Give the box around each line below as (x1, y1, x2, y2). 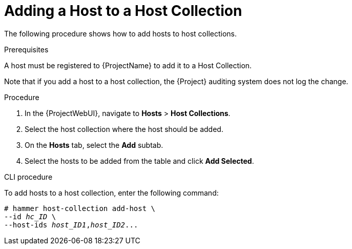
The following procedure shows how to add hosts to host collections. (4, 29, 237, 38)
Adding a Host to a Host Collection (4, 2, 242, 20)
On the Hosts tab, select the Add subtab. (25, 140, 163, 149)
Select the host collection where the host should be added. (25, 124, 223, 133)
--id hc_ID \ (4, 212, 56, 221)
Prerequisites (4, 45, 49, 54)
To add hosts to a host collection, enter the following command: (4, 188, 219, 197)
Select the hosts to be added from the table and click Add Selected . (25, 156, 254, 165)
